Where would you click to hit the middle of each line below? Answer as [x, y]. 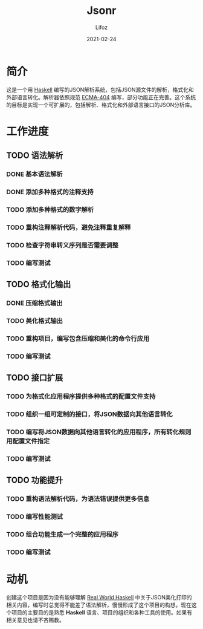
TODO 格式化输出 [39, 285]
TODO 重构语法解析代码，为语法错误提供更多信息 [78, 499]
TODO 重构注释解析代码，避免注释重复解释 [69, 227]
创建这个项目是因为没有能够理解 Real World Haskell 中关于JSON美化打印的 [99, 597]
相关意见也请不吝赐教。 [35, 620]
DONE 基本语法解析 [34, 174]
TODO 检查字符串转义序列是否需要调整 [63, 245]
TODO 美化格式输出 [35, 321]
